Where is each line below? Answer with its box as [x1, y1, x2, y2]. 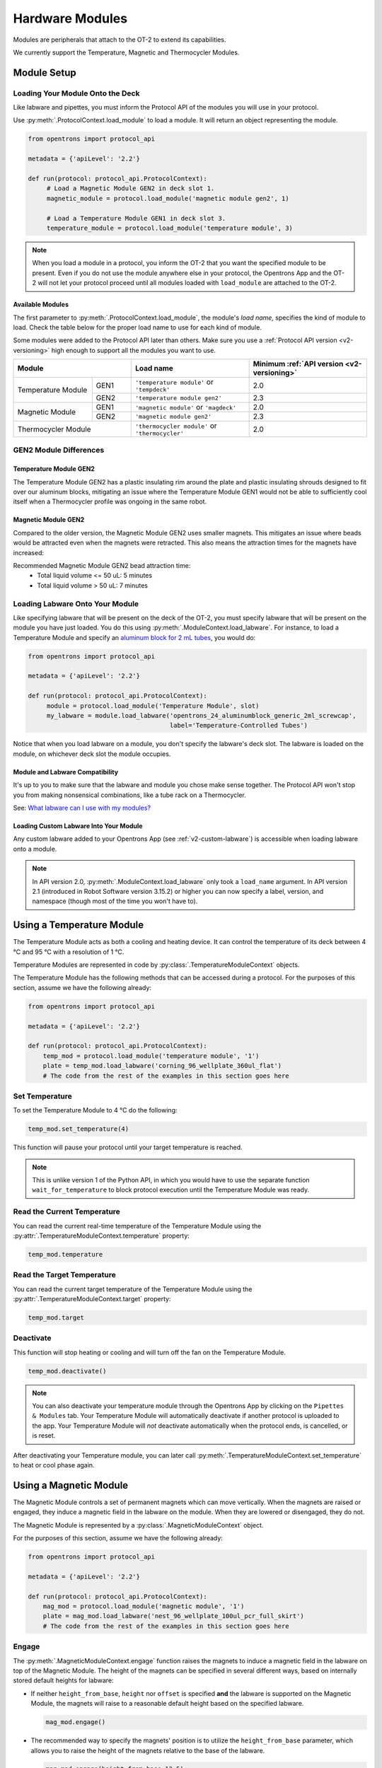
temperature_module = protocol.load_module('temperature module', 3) [46, 223, 294, 232]
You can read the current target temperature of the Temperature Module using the [13, 1284, 253, 1293]
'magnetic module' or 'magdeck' [135, 402, 237, 412]
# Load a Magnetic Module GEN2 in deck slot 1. [46, 185, 215, 192]
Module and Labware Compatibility [13, 767, 119, 776]
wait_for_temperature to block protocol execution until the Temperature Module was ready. [32, 1185, 310, 1194]
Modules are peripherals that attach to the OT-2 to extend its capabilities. [13, 35, 226, 44]
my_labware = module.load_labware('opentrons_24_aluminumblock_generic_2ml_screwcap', [46, 711, 357, 720]
